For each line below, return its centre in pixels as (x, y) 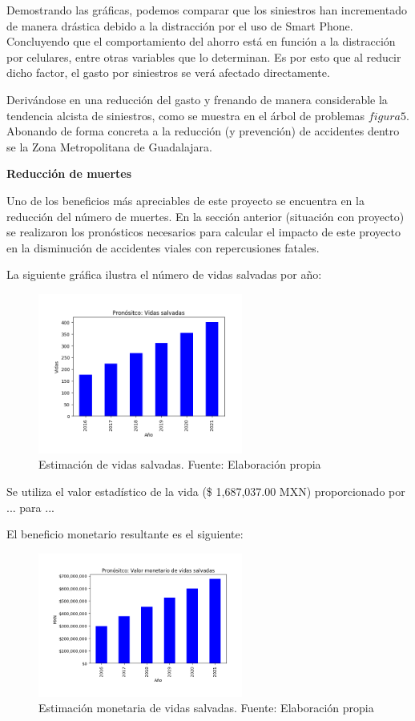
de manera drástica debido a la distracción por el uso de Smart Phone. (180, 25)
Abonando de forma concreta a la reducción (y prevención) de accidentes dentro (203, 131)
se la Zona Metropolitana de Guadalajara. (109, 146)
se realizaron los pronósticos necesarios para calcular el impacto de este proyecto (203, 232)
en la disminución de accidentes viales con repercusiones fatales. (163, 247)
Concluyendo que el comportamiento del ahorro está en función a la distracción (201, 41)
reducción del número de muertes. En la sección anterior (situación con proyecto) (205, 216)
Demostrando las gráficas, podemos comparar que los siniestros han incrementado (207, 10)
